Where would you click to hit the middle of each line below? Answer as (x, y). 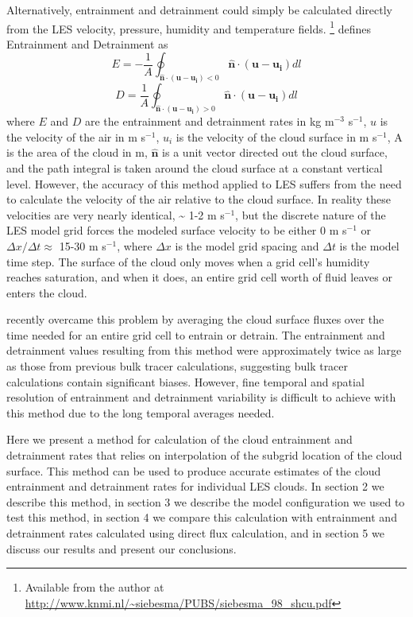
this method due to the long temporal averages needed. (141, 412)
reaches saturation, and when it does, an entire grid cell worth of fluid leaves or (199, 277)
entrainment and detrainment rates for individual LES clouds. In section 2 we (195, 486)
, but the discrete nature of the (311, 214)
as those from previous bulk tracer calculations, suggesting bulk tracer (178, 366)
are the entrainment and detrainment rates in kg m (209, 121)
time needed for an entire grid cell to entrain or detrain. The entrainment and (196, 334)
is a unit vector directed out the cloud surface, (275, 152)
